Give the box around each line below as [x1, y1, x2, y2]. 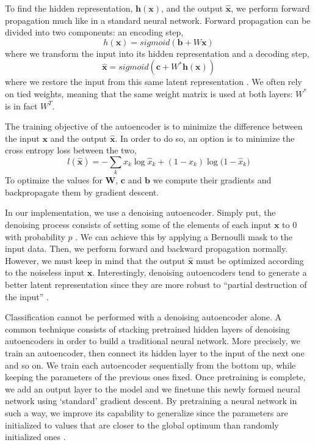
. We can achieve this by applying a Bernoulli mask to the [75, 230, 293, 243]
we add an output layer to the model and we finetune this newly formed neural [5, 382, 300, 395]
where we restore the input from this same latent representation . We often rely [5, 75, 302, 88]
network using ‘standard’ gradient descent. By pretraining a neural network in [5, 394, 297, 407]
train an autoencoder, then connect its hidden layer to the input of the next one [5, 346, 305, 359]
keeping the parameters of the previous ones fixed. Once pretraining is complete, [5, 370, 306, 383]
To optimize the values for [5, 174, 103, 186]
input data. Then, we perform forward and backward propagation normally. [5, 242, 288, 255]
